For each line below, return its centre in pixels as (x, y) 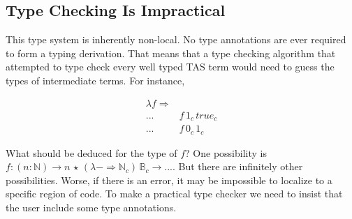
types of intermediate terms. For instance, (95, 80)
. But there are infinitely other (237, 166)
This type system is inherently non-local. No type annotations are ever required (176, 39)
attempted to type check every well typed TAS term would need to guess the (170, 67)
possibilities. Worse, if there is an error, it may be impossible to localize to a (169, 180)
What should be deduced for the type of (91, 152)
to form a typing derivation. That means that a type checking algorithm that (171, 53)
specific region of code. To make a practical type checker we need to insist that (174, 194)
